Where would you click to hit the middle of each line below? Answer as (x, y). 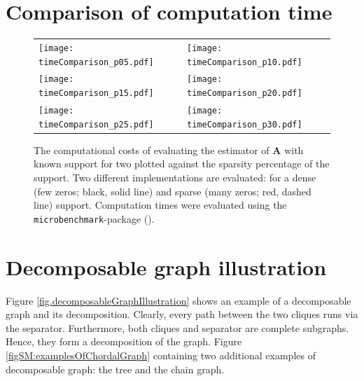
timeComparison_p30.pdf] (245, 124)
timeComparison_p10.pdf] (245, 62)
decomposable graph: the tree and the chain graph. (115, 369)
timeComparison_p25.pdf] (96, 124)
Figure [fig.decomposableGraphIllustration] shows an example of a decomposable (178, 300)
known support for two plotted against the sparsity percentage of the (182, 164)
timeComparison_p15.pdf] (96, 93)
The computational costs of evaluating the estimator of (152, 150)
